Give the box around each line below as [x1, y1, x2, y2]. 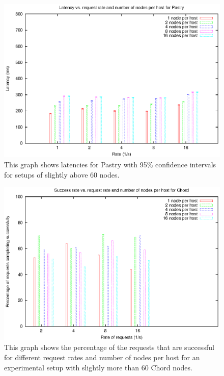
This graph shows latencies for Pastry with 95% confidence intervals [4, 159, 216, 170]
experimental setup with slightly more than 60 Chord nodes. [4, 362, 192, 372]
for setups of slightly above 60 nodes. [4, 169, 120, 180]
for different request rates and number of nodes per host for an [4, 352, 200, 362]
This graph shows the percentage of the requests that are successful [4, 342, 214, 353]
